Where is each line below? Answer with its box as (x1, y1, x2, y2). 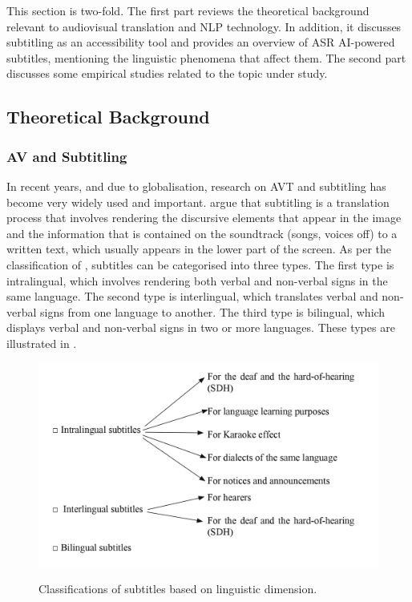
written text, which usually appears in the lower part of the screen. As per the (6, 240, 392, 257)
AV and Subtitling (6, 146, 127, 166)
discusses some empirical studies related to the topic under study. (6, 65, 328, 82)
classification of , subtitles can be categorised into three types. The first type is (6, 256, 394, 273)
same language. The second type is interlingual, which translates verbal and (6, 288, 378, 305)
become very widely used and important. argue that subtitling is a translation (6, 193, 390, 210)
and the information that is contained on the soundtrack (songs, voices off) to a (6, 224, 398, 241)
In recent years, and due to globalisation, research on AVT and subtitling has (6, 177, 386, 194)
